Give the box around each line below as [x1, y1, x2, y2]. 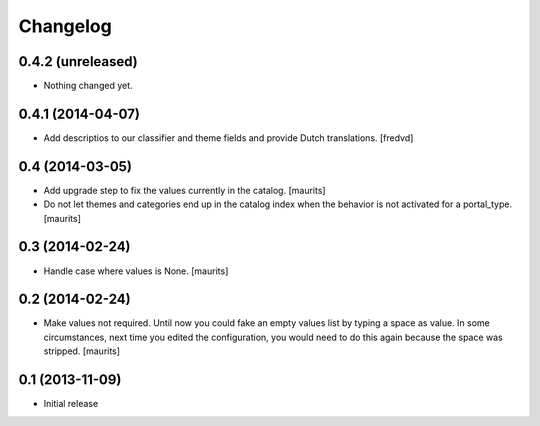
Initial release [43, 398, 99, 410]
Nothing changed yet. [43, 80, 134, 92]
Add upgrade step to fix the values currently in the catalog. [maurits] [43, 184, 326, 196]
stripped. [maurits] [43, 345, 120, 357]
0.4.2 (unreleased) [18, 53, 139, 70]
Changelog [18, 15, 112, 37]
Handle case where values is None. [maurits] [43, 265, 229, 277]
